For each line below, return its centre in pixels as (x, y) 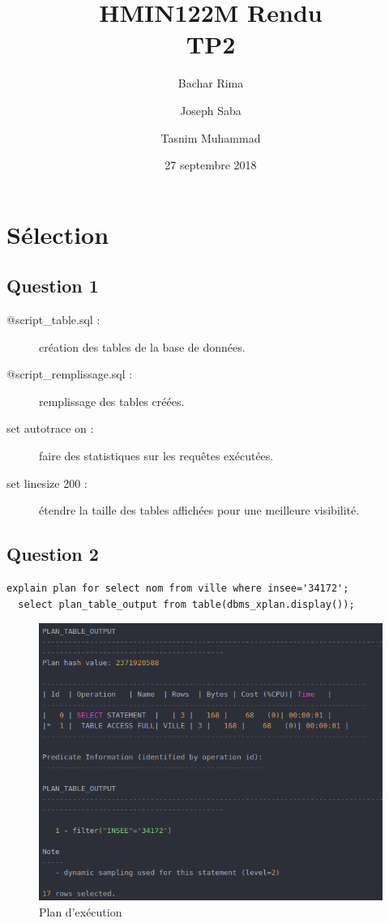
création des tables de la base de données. (142, 346)
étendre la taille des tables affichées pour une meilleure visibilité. (199, 510)
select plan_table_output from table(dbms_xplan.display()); (186, 604)
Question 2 (53, 554)
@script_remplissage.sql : (70, 374)
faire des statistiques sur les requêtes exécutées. (156, 456)
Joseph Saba (211, 110)
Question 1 (53, 286)
